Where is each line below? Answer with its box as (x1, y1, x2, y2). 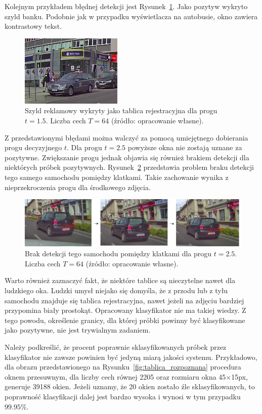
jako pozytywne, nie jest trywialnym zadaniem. (5, 325, 151, 335)
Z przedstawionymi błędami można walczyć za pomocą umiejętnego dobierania (5, 132, 248, 143)
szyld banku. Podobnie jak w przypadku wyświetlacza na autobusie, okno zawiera (5, 11, 258, 21)
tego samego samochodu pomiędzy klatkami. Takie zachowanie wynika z (5, 171, 229, 182)
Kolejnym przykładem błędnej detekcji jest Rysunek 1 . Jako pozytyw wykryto (5, 1, 248, 11)
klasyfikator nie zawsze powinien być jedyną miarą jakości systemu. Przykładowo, (5, 351, 257, 362)
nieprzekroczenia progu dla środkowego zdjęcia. (5, 181, 151, 192)
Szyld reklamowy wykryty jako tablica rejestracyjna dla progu (25, 105, 217, 116)
